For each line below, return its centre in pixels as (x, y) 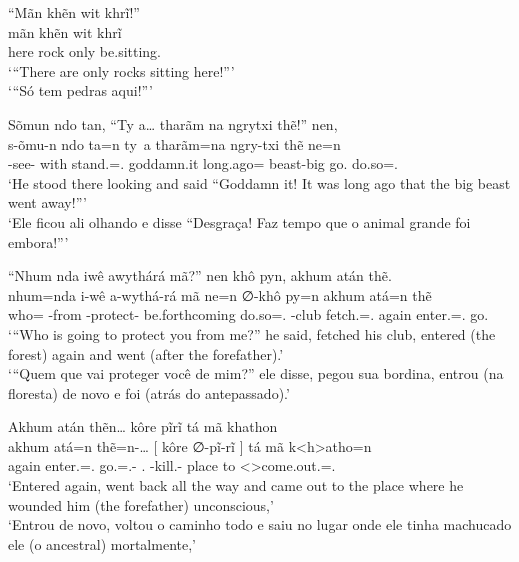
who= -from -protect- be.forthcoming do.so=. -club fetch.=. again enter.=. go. (248, 314)
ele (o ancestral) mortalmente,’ (102, 543)
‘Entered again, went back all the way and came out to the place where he (236, 485)
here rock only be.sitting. (85, 51)
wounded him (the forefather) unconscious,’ (141, 504)
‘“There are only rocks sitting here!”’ (121, 70)
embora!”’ (38, 241)
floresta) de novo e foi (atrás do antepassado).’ (149, 392)
